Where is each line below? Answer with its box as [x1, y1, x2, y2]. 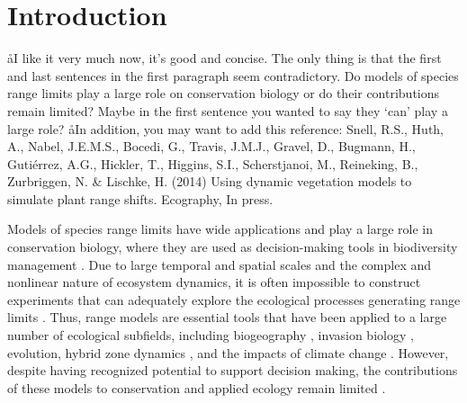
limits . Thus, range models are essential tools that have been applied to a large [7, 308, 447, 327]
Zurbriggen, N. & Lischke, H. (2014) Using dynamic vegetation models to [7, 172, 412, 191]
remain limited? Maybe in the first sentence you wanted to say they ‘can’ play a [7, 101, 448, 120]
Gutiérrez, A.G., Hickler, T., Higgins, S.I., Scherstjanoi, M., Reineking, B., [7, 154, 418, 173]
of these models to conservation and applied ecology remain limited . [7, 378, 386, 397]
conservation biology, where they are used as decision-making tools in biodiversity [7, 237, 458, 256]
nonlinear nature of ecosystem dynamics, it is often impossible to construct [7, 273, 421, 291]
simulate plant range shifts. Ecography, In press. [7, 189, 274, 208]
